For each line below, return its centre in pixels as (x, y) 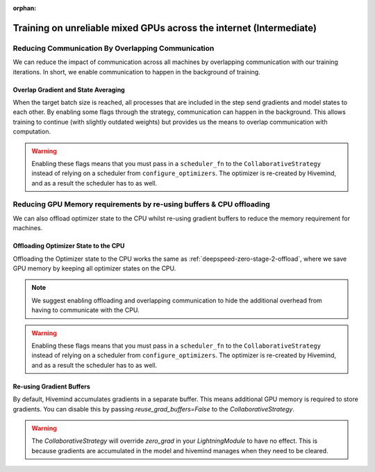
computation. (32, 131)
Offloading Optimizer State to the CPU (69, 246)
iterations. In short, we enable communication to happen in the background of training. (136, 72)
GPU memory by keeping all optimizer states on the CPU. (94, 268)
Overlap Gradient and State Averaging (69, 90)
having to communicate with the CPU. (85, 310)
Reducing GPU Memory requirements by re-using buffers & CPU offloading (141, 204)
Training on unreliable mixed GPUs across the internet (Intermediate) (165, 28)
